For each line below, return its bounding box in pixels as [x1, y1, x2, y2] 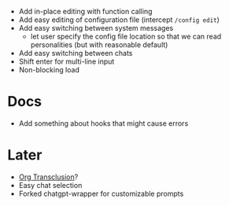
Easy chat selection [18, 180, 83, 189]
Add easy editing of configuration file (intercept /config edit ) [18, 15, 220, 24]
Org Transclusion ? [18, 172, 79, 182]
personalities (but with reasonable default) [30, 40, 168, 50]
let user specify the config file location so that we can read [30, 31, 222, 41]
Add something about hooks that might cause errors [18, 118, 189, 128]
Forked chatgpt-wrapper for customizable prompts [18, 189, 184, 198]
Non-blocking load [18, 65, 80, 74]
